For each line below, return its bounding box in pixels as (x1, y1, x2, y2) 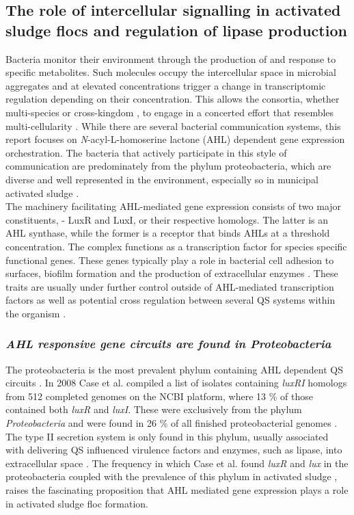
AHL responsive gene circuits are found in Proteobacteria (5, 335, 331, 352)
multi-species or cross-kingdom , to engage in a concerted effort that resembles (5, 105, 334, 119)
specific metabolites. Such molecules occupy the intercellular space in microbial (5, 65, 336, 79)
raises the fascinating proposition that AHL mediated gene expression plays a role (5, 483, 349, 497)
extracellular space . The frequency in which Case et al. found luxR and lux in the (5, 455, 349, 470)
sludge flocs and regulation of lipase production (5, 19, 347, 40)
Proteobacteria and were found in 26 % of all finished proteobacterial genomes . (5, 416, 338, 430)
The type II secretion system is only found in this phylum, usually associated (5, 429, 329, 443)
